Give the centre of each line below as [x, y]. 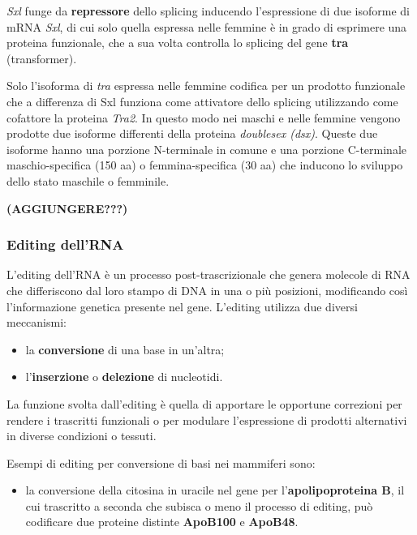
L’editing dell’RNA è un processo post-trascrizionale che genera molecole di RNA [208, 274]
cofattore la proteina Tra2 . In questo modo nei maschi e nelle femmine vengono [204, 117]
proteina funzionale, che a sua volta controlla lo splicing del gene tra [178, 43]
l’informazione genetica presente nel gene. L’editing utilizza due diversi [182, 306]
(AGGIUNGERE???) [67, 208]
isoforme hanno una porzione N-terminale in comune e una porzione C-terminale [206, 149]
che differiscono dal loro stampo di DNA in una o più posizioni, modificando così [207, 290]
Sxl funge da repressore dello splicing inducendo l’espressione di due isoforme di [208, 11]
